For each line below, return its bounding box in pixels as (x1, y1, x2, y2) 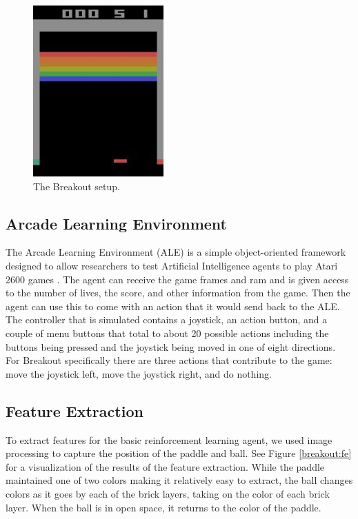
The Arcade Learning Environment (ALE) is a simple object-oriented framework (6, 245, 346, 259)
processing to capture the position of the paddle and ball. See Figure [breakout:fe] (6, 446, 352, 460)
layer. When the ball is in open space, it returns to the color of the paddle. (6, 500, 321, 514)
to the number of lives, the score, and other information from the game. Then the (6, 285, 350, 300)
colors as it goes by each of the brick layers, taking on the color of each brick (6, 486, 330, 500)
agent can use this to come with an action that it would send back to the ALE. (6, 298, 340, 313)
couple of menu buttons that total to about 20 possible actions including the (6, 325, 329, 340)
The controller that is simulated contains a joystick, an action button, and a (6, 312, 328, 327)
